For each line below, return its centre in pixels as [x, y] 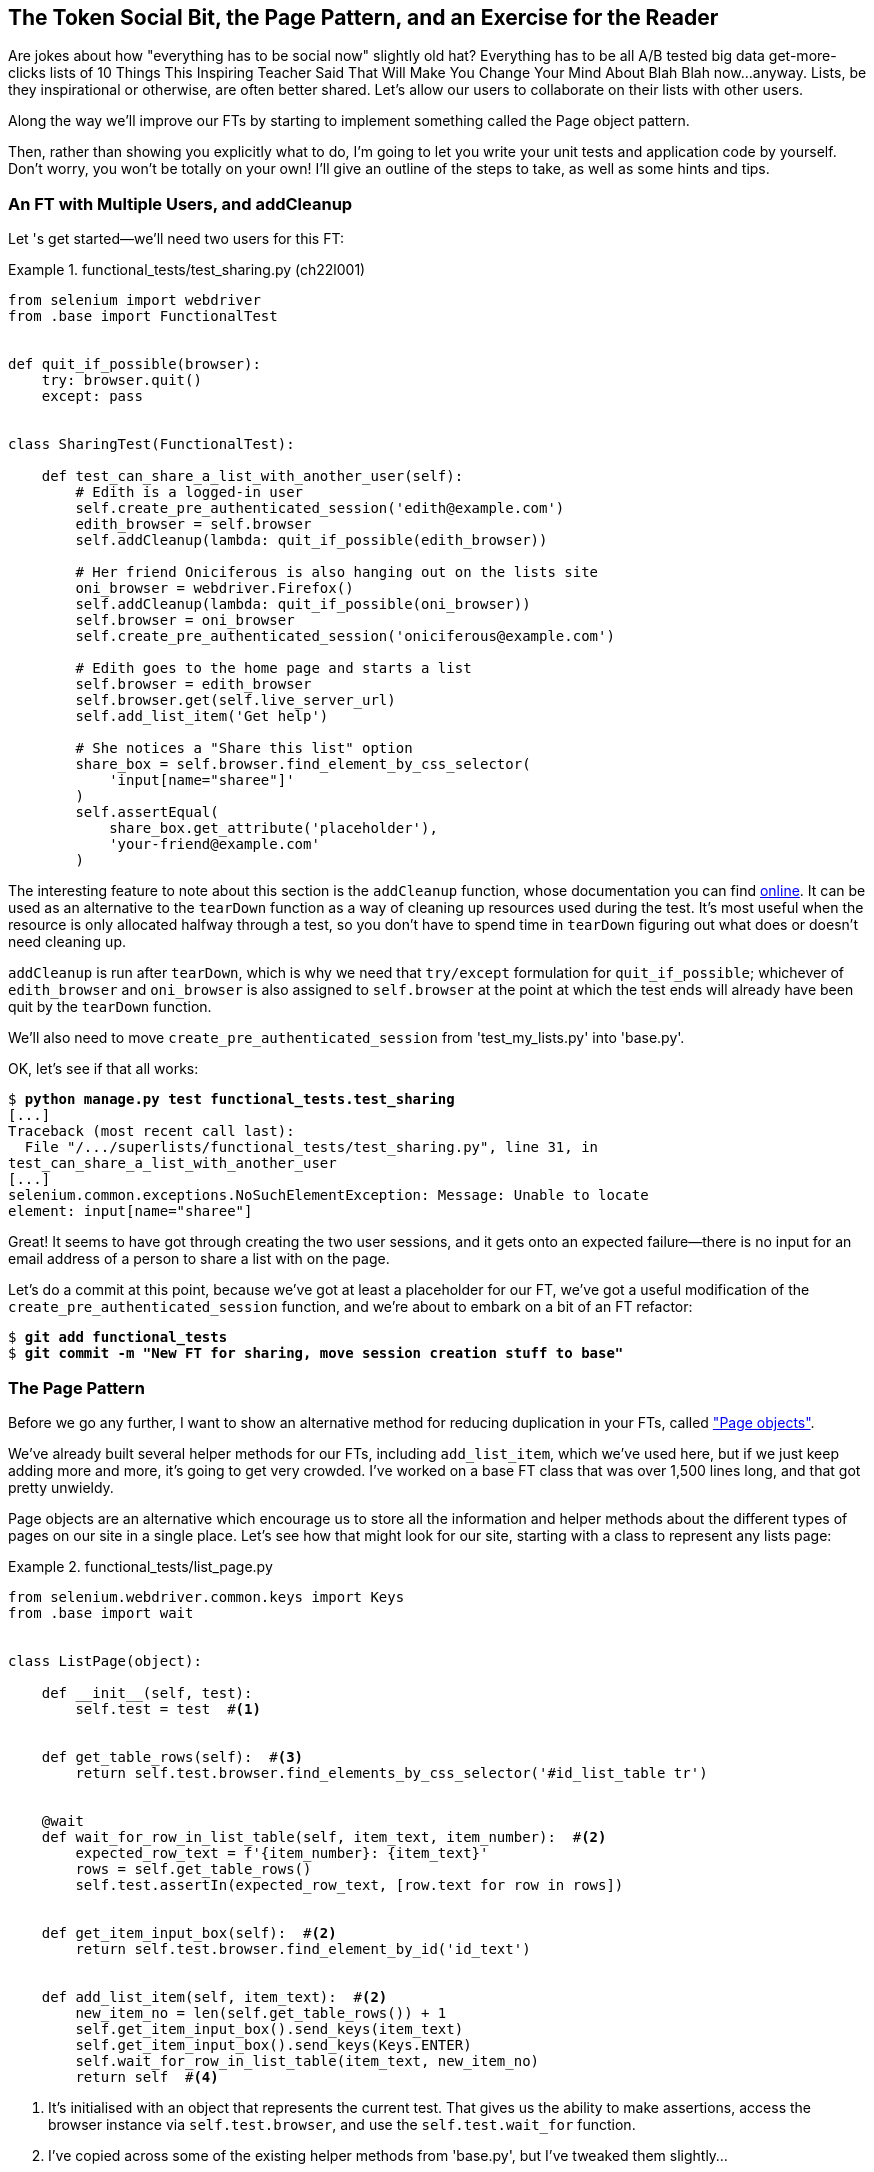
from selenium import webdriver [134, 300]
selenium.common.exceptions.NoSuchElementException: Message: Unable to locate [328, 1195]
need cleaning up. [67, 942]
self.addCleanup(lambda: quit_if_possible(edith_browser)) [311, 540]
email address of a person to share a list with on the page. [199, 1259]
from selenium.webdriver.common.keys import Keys [206, 1596]
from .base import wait [101, 1612]
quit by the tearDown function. [110, 1007]
